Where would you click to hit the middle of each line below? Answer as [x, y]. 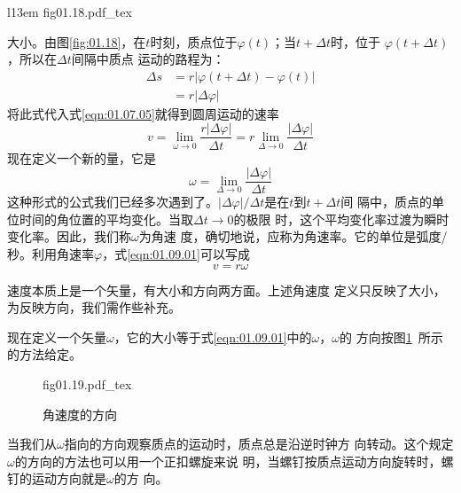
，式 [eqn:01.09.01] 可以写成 [176, 253]
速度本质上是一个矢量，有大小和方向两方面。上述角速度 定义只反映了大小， [227, 290]
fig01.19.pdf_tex [87, 383]
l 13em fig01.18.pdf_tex [70, 12]
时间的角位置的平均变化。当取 [106, 219]
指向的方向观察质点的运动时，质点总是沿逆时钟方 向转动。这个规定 [259, 444]
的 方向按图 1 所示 [391, 336]
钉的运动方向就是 [57, 478]
